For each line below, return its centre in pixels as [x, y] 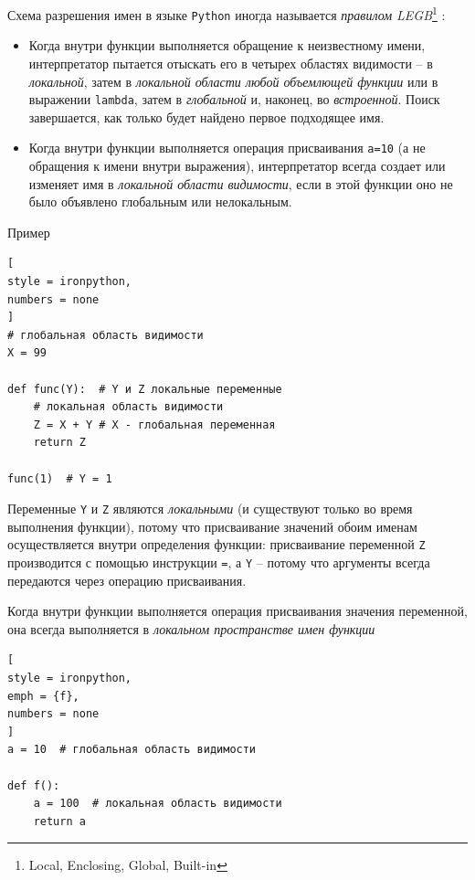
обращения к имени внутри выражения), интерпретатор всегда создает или [237, 165]
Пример [29, 232]
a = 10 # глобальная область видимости [132, 750]
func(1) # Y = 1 [60, 478]
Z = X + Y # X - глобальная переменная [154, 424]
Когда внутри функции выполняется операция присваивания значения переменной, [237, 611]
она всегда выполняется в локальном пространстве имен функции [191, 628]
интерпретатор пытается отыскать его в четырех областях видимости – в [231, 63]
